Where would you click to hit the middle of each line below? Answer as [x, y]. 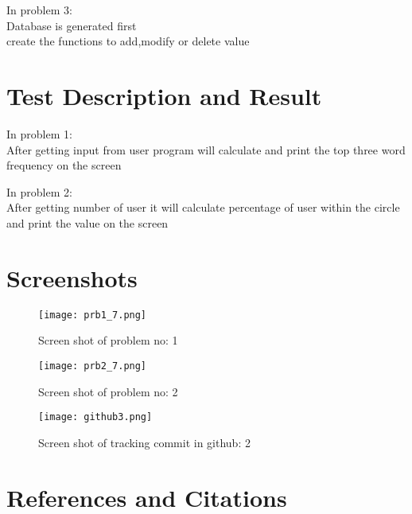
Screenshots [72, 277]
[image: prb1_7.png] [93, 315]
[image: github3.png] [95, 417]
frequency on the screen [64, 165]
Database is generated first [72, 25]
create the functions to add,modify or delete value [128, 41]
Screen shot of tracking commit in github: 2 [144, 442]
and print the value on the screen [87, 222]
